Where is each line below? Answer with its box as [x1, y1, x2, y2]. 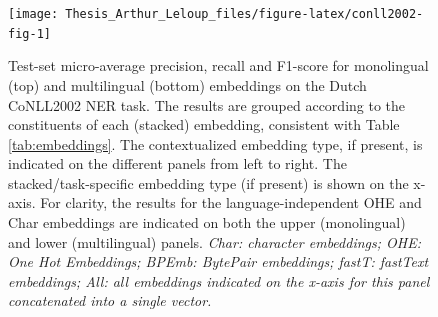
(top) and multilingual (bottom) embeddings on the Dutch [8, 74, 367, 95]
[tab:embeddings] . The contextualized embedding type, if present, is [8, 133, 423, 154]
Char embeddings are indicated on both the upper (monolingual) [8, 212, 406, 233]
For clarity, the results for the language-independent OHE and [40, 192, 422, 213]
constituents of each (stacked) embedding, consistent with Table [8, 114, 400, 135]
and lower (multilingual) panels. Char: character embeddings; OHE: [8, 231, 421, 252]
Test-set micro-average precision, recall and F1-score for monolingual [8, 55, 429, 76]
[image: [8, 7, 59, 21]
